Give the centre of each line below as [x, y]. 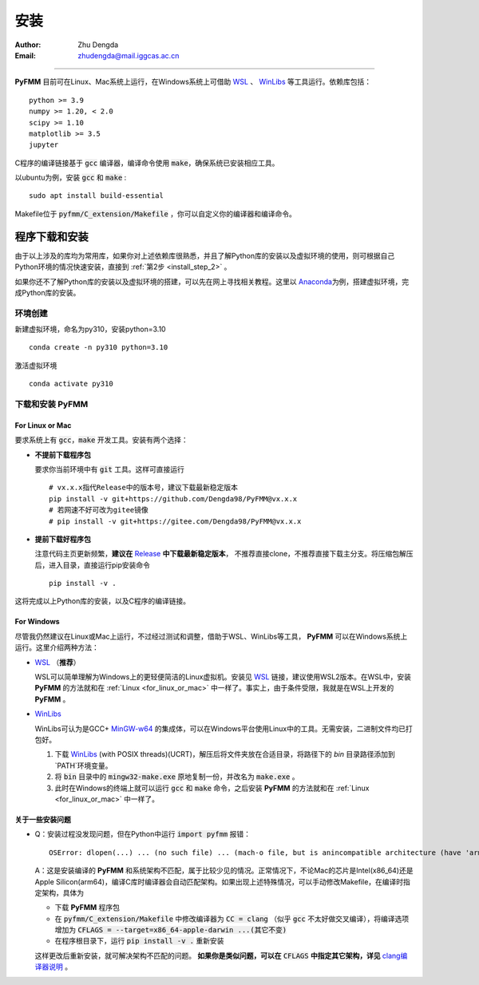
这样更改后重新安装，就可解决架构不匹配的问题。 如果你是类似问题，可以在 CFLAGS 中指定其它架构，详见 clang [218, 955]
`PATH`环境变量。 [83, 765]
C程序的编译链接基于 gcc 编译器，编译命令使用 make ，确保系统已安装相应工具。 [147, 163]
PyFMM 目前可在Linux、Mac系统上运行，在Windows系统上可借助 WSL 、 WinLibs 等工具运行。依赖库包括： [193, 82]
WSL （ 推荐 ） [57, 662]
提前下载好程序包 [63, 539]
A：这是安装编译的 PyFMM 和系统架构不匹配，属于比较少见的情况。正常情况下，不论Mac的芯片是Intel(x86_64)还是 [224, 871]
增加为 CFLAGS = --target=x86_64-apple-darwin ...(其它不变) [171, 930]
